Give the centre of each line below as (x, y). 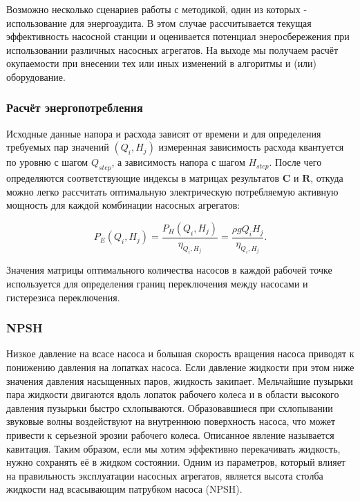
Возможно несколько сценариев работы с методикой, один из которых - (157, 9)
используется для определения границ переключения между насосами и (157, 284)
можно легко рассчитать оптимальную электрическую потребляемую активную (172, 191)
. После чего (295, 162)
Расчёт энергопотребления (75, 107)
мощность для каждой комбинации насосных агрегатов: (123, 205)
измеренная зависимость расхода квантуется (251, 147)
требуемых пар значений (58, 147)
